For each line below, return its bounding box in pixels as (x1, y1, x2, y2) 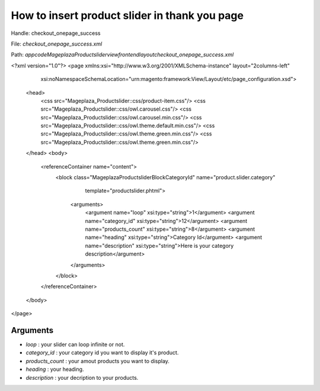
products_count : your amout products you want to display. (25, 357, 170, 364)
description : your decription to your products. (25, 374, 139, 381)
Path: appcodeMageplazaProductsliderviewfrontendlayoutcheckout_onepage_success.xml (11, 51, 234, 59)
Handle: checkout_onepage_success (11, 30, 101, 37)
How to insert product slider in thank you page (11, 9, 244, 22)
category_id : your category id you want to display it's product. (25, 349, 179, 356)
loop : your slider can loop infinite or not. (25, 341, 125, 348)
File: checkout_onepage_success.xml (11, 40, 103, 47)
